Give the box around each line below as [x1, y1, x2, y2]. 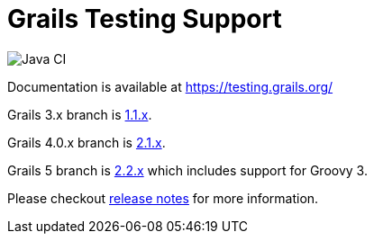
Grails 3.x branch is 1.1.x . [7, 106, 152, 122]
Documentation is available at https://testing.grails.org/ [7, 78, 333, 94]
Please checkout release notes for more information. [7, 190, 319, 206]
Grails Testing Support [7, 4, 282, 34]
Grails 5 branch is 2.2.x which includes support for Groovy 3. [7, 162, 368, 178]
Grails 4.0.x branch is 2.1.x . [7, 134, 166, 150]
